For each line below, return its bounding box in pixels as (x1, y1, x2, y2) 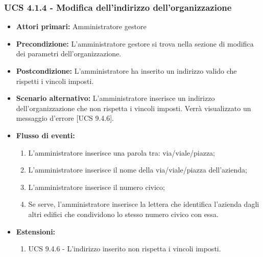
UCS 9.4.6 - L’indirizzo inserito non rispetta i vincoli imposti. (28, 243, 221, 254)
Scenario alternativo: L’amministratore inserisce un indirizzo (16, 93, 215, 103)
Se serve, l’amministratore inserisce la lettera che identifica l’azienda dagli (28, 199, 259, 209)
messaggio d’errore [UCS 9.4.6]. (16, 113, 114, 123)
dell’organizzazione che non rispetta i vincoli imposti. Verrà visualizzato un (16, 102, 251, 113)
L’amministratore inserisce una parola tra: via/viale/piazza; (28, 147, 216, 158)
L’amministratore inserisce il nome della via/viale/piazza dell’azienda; (28, 164, 247, 175)
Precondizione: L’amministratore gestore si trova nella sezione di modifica (16, 38, 254, 49)
